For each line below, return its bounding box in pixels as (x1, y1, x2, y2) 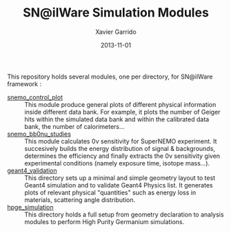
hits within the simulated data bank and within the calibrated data (24, 115, 210, 123)
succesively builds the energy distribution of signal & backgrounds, (24, 144, 216, 152)
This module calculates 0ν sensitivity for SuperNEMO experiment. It (24, 136, 217, 145)
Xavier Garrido (95, 28, 137, 36)
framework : (7, 79, 42, 88)
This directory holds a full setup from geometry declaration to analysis (24, 210, 224, 219)
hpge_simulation (7, 203, 54, 211)
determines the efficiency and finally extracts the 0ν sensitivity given (24, 152, 221, 160)
